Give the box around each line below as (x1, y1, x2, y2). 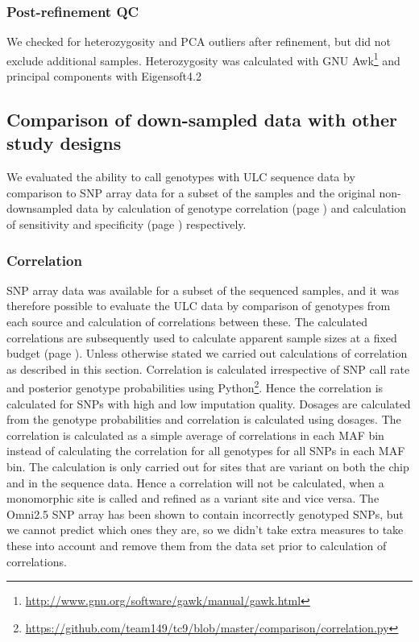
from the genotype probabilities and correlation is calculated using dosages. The (6, 411, 401, 428)
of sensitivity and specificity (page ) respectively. (6, 216, 247, 233)
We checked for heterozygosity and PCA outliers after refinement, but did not (6, 33, 391, 50)
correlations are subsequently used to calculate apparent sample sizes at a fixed (6, 329, 397, 346)
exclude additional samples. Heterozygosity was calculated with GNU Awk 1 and (6, 49, 400, 68)
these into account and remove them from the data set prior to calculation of (6, 537, 387, 553)
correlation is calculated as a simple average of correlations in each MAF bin (6, 426, 384, 443)
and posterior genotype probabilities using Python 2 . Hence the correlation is (6, 377, 384, 396)
